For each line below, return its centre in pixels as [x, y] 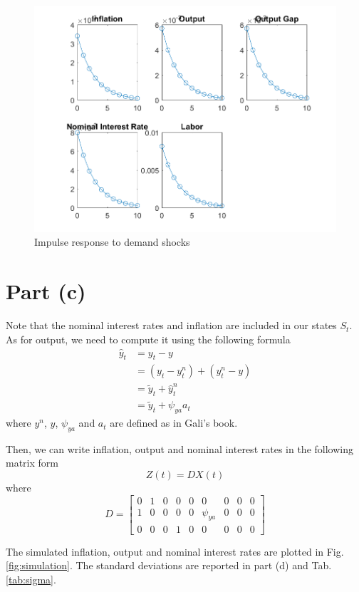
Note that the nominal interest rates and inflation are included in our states [171, 325]
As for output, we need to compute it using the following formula [148, 339]
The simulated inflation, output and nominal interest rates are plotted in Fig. [175, 551]
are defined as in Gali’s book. [174, 423]
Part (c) [46, 291]
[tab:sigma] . [31, 579]
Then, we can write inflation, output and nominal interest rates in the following [179, 448]
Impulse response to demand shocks [112, 242]
